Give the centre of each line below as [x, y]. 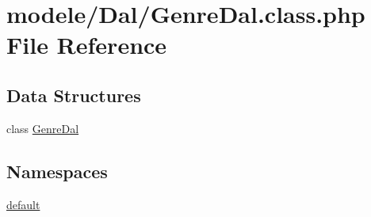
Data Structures [74, 95]
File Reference [87, 45]
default [23, 204]
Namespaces [57, 171]
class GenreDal [43, 128]
